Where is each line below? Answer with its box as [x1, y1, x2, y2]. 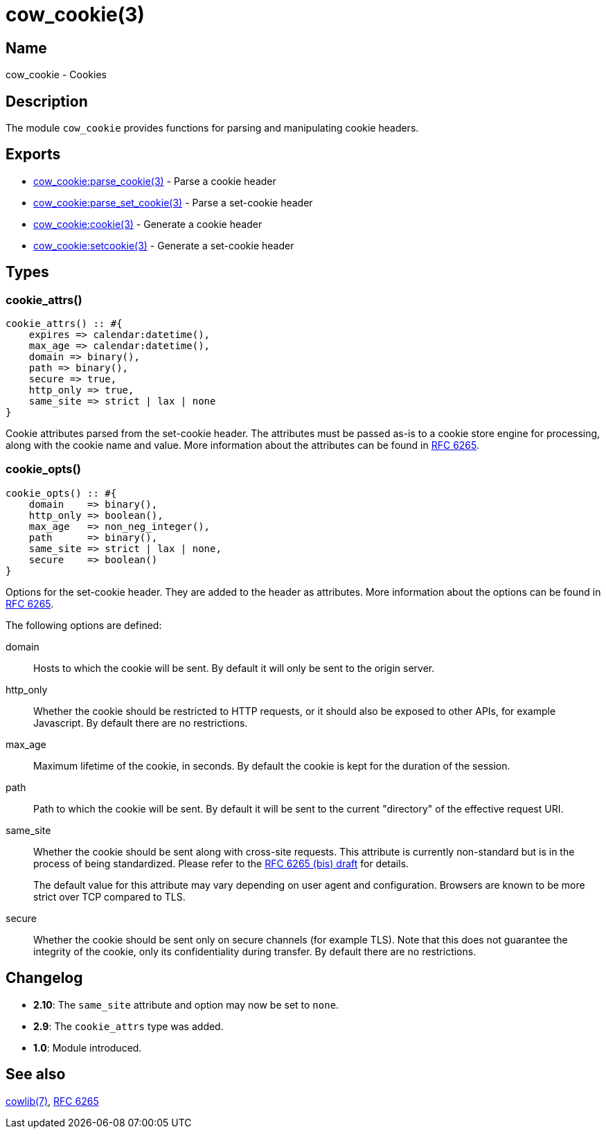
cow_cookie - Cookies [6, 69, 107, 81]
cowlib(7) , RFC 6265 [6, 1095, 99, 1107]
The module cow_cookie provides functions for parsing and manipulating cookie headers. [6, 122, 419, 134]
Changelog [6, 969, 83, 987]
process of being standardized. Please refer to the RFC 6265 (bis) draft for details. [33, 857, 409, 869]
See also [6, 1065, 66, 1083]
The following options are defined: [6, 619, 162, 631]
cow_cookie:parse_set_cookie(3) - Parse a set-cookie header [33, 196, 313, 209]
